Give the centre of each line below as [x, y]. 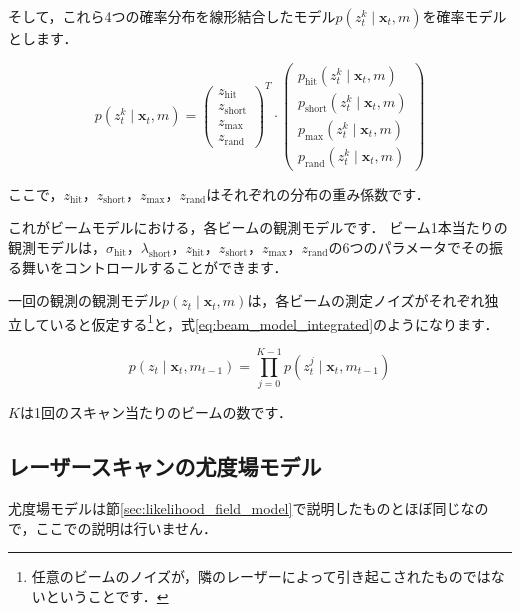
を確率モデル [464, 16]
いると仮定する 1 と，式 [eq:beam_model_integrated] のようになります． [274, 322]
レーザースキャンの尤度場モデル [165, 466]
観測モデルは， [57, 246]
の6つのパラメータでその [409, 246]
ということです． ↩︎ [107, 595]
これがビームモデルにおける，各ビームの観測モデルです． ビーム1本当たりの [258, 227]
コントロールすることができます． [175, 266]
